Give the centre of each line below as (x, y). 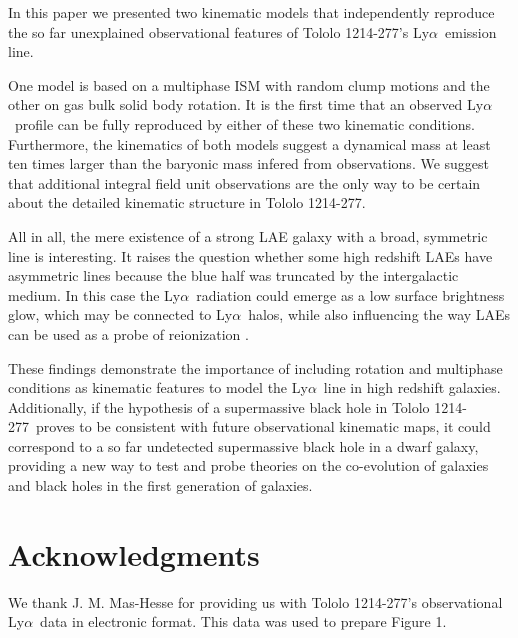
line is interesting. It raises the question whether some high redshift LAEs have (250, 255)
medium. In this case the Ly (94, 294)
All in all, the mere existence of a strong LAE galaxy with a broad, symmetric (248, 235)
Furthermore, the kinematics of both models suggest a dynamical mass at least (249, 143)
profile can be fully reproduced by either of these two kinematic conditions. (244, 123)
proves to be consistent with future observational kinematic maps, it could (263, 426)
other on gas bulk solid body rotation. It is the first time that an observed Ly (246, 104)
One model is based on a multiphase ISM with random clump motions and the (249, 84)
